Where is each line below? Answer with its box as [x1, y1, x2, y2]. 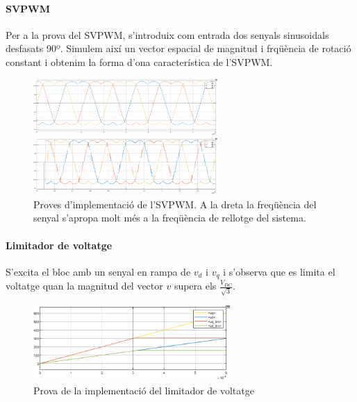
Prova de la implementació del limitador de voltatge [33, 383, 254, 397]
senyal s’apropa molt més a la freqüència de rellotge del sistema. [33, 210, 306, 225]
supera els [174, 278, 217, 293]
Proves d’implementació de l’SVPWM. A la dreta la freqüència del [33, 196, 317, 211]
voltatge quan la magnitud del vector [6, 278, 163, 293]
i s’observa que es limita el [223, 264, 335, 278]
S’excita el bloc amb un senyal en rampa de [6, 264, 191, 278]
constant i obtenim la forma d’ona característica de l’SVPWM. [6, 54, 273, 69]
